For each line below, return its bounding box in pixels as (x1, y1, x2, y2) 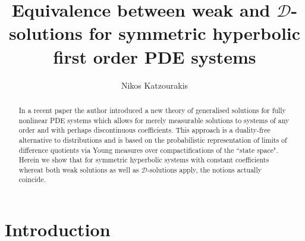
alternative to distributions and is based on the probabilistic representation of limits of (18, 134, 287, 145)
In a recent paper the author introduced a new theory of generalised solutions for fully (18, 105, 286, 115)
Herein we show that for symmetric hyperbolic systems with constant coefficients (18, 155, 269, 165)
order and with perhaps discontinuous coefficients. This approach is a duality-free (18, 125, 271, 135)
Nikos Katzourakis (121, 79, 188, 91)
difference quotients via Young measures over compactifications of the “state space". (18, 145, 278, 155)
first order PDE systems (53, 44, 256, 68)
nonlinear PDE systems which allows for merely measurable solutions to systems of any (18, 115, 290, 125)
